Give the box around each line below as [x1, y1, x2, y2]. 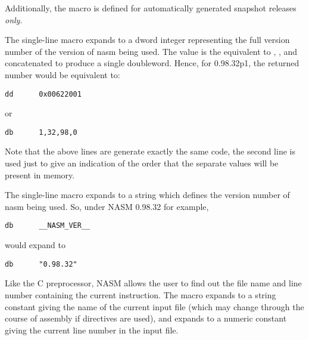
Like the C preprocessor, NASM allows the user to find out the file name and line [5, 277, 302, 289]
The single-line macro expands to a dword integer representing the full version [5, 33, 290, 46]
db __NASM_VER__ [5, 221, 90, 230]
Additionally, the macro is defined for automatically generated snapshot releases [5, 2, 296, 14]
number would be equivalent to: [5, 68, 120, 81]
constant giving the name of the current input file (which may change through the [5, 300, 304, 313]
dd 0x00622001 [5, 89, 82, 98]
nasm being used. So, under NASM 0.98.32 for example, [5, 200, 209, 212]
